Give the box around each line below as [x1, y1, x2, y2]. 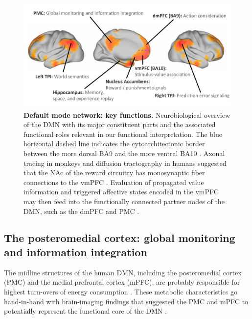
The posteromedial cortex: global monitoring [4, 230, 235, 245]
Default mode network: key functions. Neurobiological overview [23, 109, 230, 120]
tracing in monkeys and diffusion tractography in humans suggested [23, 158, 227, 168]
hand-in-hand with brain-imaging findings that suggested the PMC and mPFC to [4, 296, 249, 306]
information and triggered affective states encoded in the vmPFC [23, 186, 219, 197]
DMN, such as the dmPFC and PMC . [23, 206, 139, 216]
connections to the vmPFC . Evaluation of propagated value [23, 177, 204, 187]
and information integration [4, 244, 147, 259]
